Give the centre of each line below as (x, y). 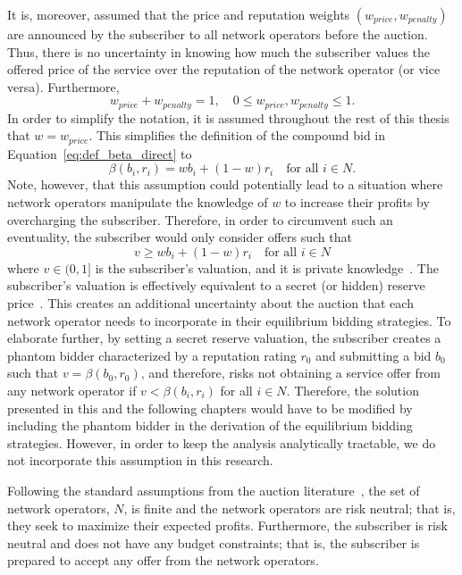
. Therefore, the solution (353, 390)
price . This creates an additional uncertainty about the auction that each (210, 303)
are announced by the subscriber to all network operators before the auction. (218, 34)
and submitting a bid (374, 355)
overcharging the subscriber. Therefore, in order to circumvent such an (200, 219)
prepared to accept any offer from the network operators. (163, 560)
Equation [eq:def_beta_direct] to (100, 153)
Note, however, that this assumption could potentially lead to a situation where (225, 184)
